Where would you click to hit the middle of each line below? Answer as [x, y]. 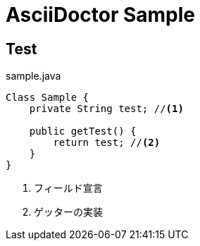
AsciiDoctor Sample [101, 15]
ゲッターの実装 [68, 212]
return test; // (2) [107, 143]
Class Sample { [48, 98]
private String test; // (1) [106, 109]
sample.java [33, 76]
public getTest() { [83, 131]
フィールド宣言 [68, 188]
